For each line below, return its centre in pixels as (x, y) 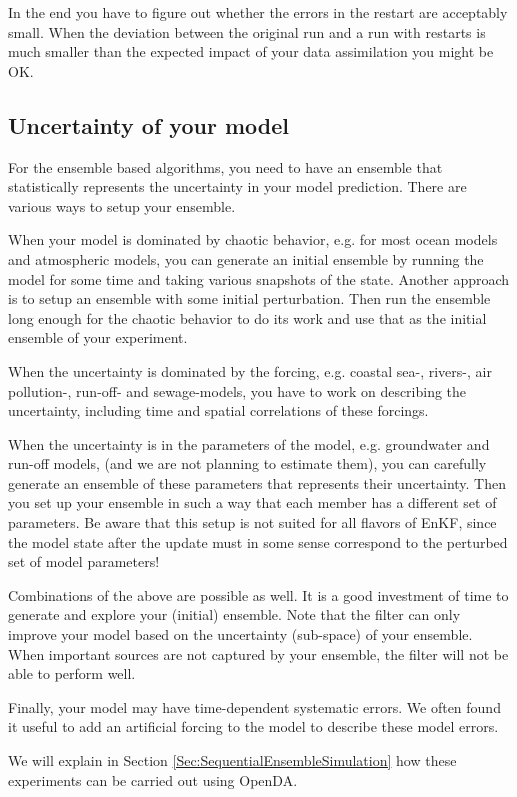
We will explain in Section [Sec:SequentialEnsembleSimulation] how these (232, 760)
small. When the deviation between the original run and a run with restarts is (247, 31)
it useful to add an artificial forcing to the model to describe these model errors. (253, 726)
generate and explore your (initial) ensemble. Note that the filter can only (234, 614)
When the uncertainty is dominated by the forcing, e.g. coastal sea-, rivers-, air (250, 370)
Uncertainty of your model (148, 124)
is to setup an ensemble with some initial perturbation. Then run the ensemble (249, 298)
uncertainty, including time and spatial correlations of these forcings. (218, 410)
